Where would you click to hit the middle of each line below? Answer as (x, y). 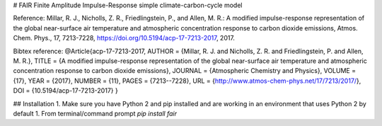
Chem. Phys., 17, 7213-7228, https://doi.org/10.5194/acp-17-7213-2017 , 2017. (124, 38)
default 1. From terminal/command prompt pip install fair (95, 113)
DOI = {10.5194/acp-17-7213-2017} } (65, 91)
